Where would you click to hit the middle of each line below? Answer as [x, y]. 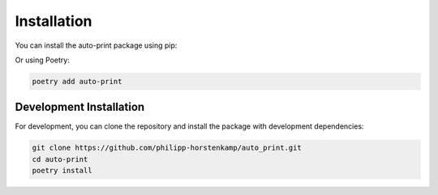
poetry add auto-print [77, 81]
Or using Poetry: [43, 60]
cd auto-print [60, 159]
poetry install [62, 171]
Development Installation [80, 107]
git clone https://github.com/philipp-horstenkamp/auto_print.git [167, 148]
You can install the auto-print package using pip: [96, 45]
